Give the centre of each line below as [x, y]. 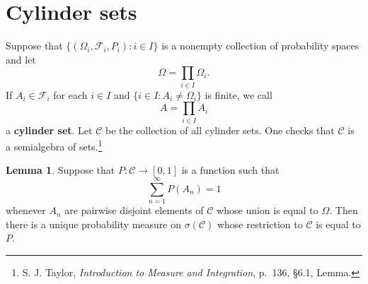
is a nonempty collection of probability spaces [260, 46]
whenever [26, 210]
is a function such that [230, 170]
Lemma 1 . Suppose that [61, 170]
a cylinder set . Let [49, 130]
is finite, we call [238, 94]
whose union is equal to [268, 210]
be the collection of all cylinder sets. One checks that [220, 130]
